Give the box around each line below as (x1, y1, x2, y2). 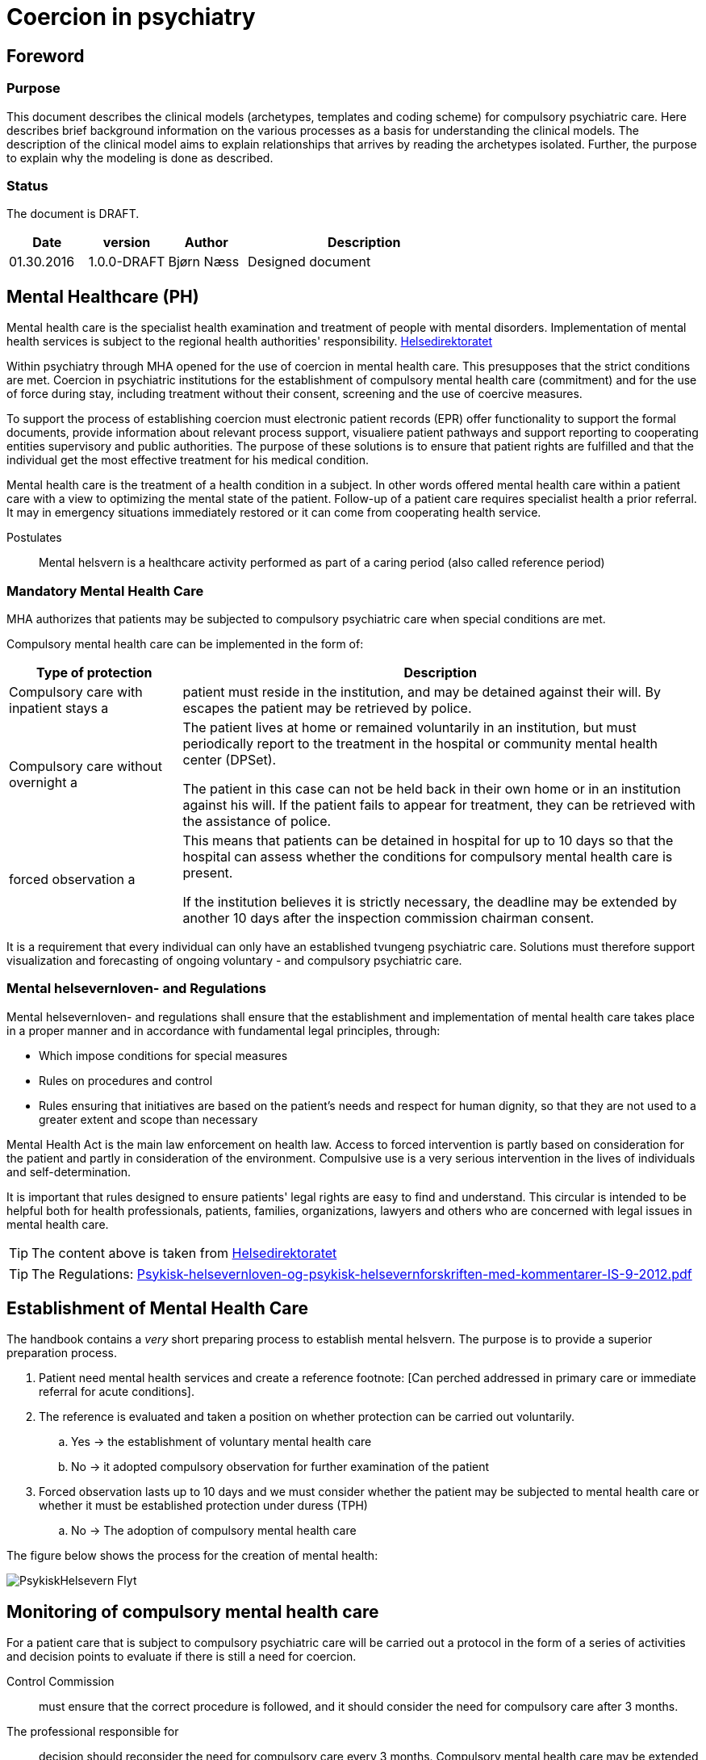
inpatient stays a (9, 699, 109, 716)
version (102, 234, 151, 251)
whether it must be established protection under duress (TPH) (39, 1498, 368, 1513)
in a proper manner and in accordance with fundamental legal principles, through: (6, 1023, 441, 1037)
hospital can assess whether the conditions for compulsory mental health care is (182, 848, 673, 865)
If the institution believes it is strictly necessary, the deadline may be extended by (182, 893, 677, 910)
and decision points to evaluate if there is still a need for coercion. (6, 1649, 357, 1664)
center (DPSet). (182, 751, 277, 768)
